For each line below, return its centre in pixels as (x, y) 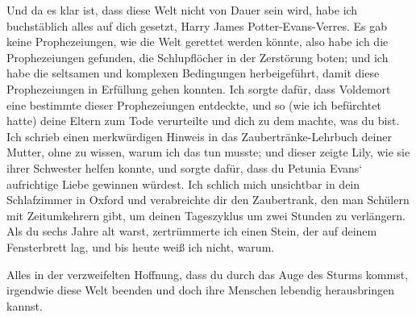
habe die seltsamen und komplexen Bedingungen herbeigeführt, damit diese (193, 73)
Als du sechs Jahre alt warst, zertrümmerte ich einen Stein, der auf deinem (192, 231)
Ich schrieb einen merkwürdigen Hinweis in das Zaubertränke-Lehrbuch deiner (199, 136)
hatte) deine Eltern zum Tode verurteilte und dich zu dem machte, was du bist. (203, 121)
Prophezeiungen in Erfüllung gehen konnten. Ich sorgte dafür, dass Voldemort (199, 88)
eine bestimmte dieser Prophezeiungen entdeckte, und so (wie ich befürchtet (194, 104)
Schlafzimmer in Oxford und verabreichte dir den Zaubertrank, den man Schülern (208, 200)
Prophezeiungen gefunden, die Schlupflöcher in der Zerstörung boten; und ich (198, 57)
